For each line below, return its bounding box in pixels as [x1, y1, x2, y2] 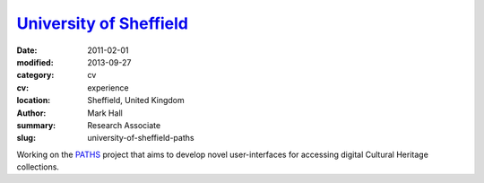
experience [87, 82, 129, 93]
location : [16, 95, 51, 106]
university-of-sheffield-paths [87, 133, 194, 144]
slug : [16, 133, 36, 144]
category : [16, 70, 55, 81]
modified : [16, 57, 54, 67]
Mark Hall [87, 108, 123, 118]
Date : [16, 45, 38, 56]
